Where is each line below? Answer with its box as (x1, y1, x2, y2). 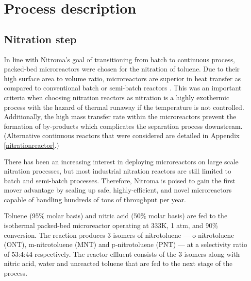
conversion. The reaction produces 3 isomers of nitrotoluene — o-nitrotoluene (4, 229, 234, 240)
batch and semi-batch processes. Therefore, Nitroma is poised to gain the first (4, 175, 235, 185)
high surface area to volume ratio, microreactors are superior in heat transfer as (4, 73, 241, 83)
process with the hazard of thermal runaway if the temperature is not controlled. (4, 102, 244, 112)
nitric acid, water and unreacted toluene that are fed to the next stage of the (4, 258, 233, 268)
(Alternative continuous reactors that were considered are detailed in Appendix (4, 130, 240, 140)
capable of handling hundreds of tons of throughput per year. (4, 194, 186, 204)
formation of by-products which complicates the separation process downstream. (4, 121, 243, 131)
